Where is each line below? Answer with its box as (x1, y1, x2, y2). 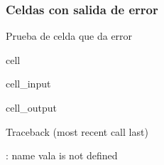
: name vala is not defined (6, 148, 118, 163)
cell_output (6, 100, 57, 115)
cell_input (6, 76, 51, 91)
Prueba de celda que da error (6, 28, 133, 43)
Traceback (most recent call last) (6, 124, 148, 139)
